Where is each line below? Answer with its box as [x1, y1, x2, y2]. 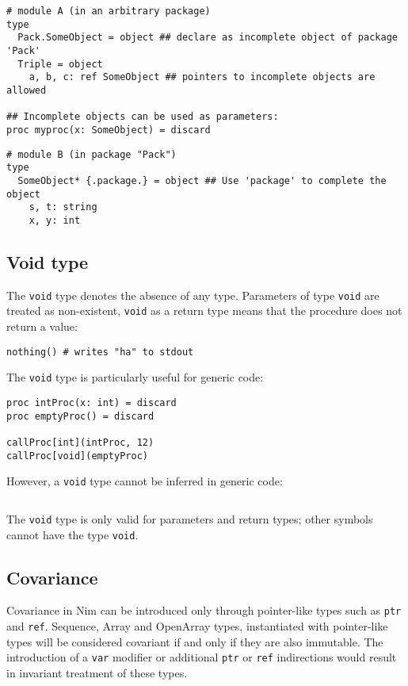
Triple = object [17, 58, 103, 70]
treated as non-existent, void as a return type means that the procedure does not [6, 302, 402, 319]
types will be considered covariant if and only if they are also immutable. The [6, 633, 383, 650]
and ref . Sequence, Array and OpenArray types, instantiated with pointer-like [6, 618, 388, 634]
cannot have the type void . [6, 526, 139, 542]
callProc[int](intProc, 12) [6, 436, 154, 448]
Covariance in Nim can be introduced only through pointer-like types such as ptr [6, 602, 402, 619]
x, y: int [29, 214, 81, 226]
